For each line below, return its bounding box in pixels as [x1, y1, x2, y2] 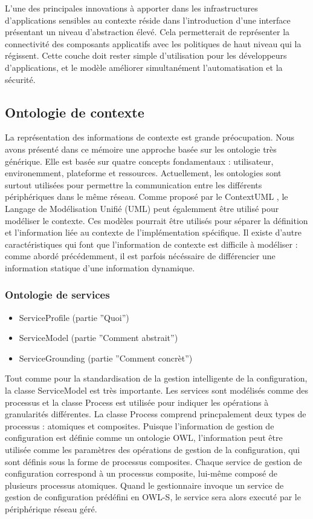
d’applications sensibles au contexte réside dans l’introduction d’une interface [5, 13, 291, 26]
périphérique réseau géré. [5, 503, 97, 515]
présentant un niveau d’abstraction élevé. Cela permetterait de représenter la [5, 25, 290, 38]
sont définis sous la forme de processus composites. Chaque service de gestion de [5, 455, 302, 468]
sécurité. [5, 73, 36, 85]
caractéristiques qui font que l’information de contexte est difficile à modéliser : [5, 237, 298, 250]
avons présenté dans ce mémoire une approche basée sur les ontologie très [5, 142, 277, 155]
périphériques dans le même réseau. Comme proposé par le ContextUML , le [5, 190, 288, 203]
